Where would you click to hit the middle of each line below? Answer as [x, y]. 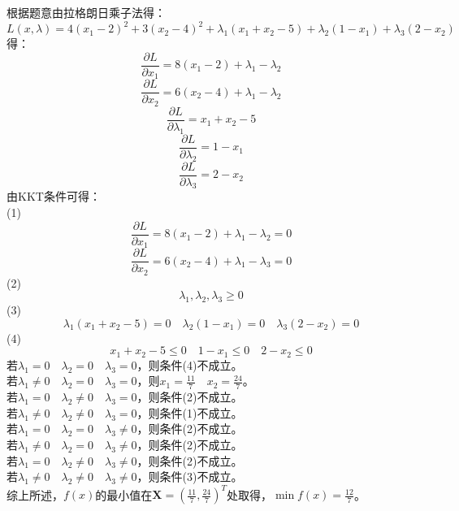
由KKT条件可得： [54, 196]
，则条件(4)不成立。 [190, 364]
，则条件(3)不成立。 [190, 476]
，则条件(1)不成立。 [190, 412]
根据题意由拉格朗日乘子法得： [86, 13]
